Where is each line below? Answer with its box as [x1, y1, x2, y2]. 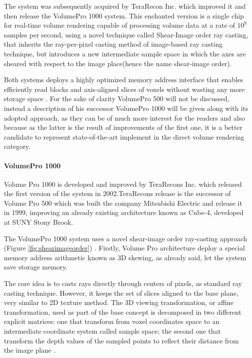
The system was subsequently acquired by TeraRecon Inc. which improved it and [4, 1, 246, 11]
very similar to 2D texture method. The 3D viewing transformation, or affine [4, 297, 233, 307]
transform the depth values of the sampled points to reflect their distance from [4, 335, 239, 345]
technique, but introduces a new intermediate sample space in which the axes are [4, 48, 246, 58]
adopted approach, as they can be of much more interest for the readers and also [4, 112, 245, 123]
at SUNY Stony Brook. [4, 217, 73, 227]
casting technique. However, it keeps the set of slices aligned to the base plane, [4, 287, 239, 298]
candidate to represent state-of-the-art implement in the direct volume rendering [4, 131, 245, 142]
